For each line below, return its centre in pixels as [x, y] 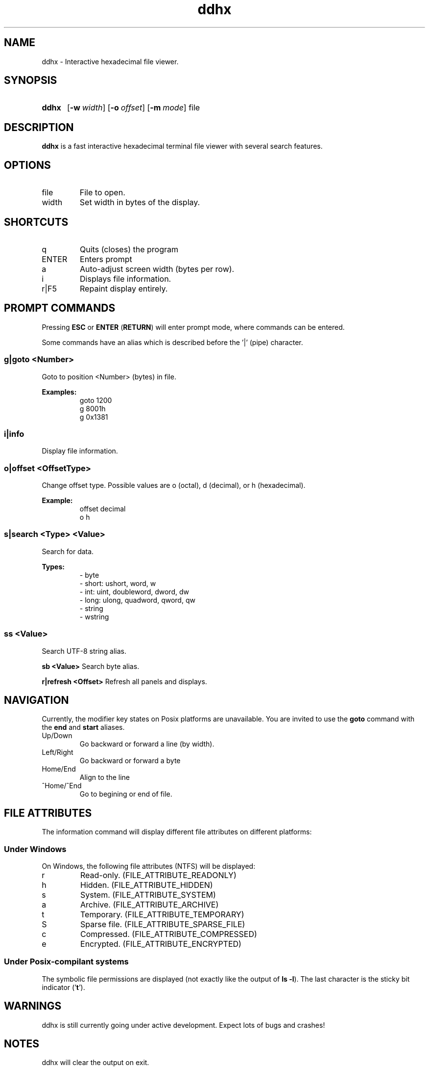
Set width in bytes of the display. [140, 202]
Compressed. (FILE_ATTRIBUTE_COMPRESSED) [169, 934]
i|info [14, 434]
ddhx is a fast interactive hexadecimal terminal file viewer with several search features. [182, 146]
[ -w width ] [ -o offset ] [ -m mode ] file [133, 108]
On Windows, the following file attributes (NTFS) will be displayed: [149, 866]
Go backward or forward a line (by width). [147, 744]
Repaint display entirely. [124, 288]
